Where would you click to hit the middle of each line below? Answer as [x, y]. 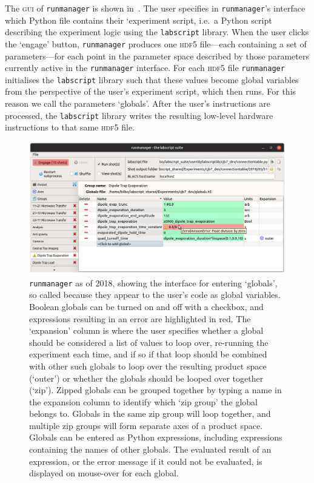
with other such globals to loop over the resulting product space [148, 366]
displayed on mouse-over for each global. [104, 473]
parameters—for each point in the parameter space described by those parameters [157, 56]
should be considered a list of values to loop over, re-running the [149, 342]
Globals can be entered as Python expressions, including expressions [156, 437]
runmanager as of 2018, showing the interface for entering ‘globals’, [153, 282]
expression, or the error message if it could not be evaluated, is [146, 461]
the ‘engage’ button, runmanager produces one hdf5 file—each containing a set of [156, 43]
